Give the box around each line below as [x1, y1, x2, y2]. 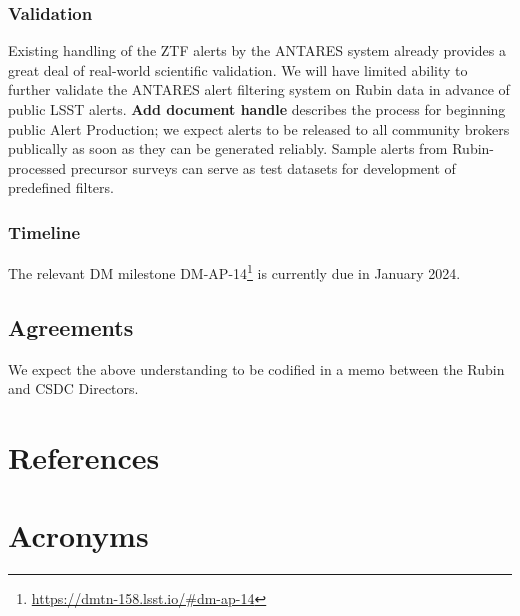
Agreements [8, 311, 134, 342]
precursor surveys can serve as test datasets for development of [70, 157, 456, 178]
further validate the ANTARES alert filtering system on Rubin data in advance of [8, 79, 510, 100]
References [8, 437, 160, 478]
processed [8, 157, 67, 178]
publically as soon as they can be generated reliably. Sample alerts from [8, 138, 448, 159]
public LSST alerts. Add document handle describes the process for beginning [8, 99, 506, 119]
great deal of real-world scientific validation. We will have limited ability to [8, 59, 468, 80]
